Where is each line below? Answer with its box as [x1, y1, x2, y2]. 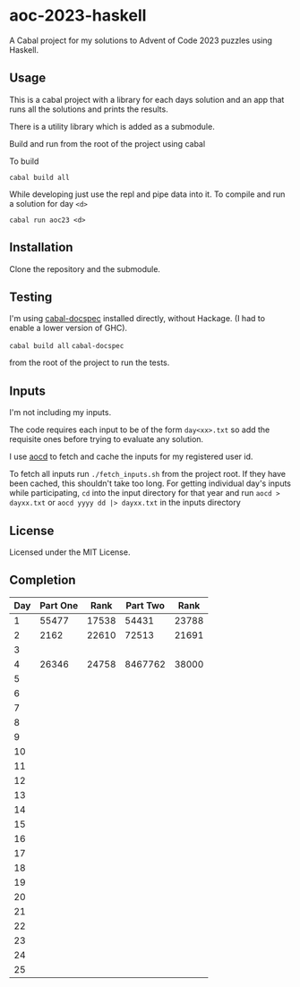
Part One [39, 599, 79, 611]
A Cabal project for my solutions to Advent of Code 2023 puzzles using [9, 35, 273, 46]
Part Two [125, 599, 166, 611]
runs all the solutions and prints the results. [9, 104, 168, 115]
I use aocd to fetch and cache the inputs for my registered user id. [9, 451, 253, 462]
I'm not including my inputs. [9, 407, 112, 418]
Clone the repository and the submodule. [9, 263, 161, 274]
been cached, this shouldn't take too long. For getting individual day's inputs [9, 478, 292, 489]
